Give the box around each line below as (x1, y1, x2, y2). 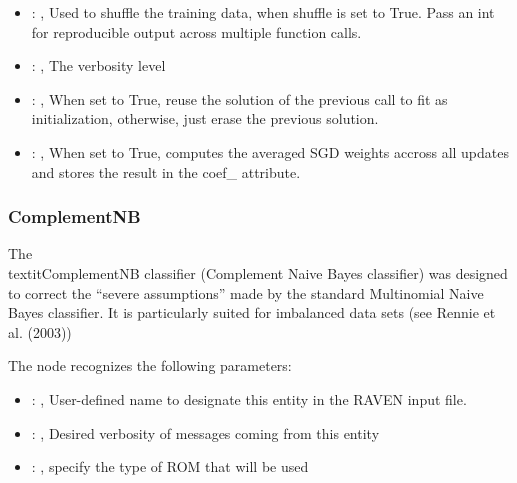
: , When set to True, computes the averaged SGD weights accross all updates (31, 141, 509, 162)
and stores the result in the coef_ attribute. (31, 161, 301, 182)
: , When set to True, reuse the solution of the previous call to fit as (31, 88, 448, 109)
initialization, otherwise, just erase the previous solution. (31, 108, 379, 129)
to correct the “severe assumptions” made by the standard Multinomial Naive (8, 282, 484, 303)
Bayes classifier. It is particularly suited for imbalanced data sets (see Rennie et (8, 302, 496, 323)
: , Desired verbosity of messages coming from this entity (31, 422, 380, 443)
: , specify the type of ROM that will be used (31, 456, 309, 477)
